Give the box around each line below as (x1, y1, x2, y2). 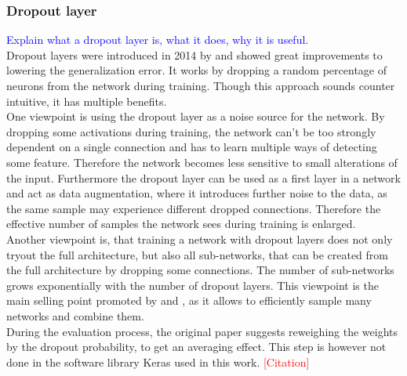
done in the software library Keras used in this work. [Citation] (6, 353, 310, 370)
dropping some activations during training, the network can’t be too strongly (6, 123, 376, 139)
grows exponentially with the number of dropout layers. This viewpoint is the (6, 277, 379, 293)
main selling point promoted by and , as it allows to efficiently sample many (6, 292, 372, 309)
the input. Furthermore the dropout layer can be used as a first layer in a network (6, 169, 401, 186)
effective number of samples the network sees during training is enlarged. (6, 215, 356, 232)
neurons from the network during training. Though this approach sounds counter (6, 78, 395, 93)
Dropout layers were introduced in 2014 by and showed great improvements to (6, 46, 383, 63)
